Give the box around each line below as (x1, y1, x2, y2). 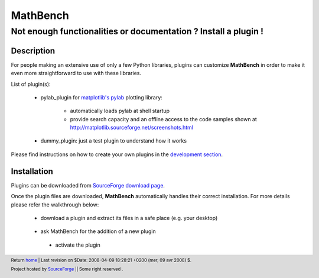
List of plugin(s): (11, 80, 51, 88)
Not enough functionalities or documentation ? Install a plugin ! (11, 26, 264, 37)
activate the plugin (55, 241, 100, 248)
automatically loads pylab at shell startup (70, 107, 170, 115)
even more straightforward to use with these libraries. (11, 70, 142, 77)
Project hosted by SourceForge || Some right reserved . (11, 266, 123, 272)
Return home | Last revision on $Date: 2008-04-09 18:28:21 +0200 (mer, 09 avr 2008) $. (11, 257, 192, 263)
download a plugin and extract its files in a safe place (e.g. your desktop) (40, 214, 218, 221)
